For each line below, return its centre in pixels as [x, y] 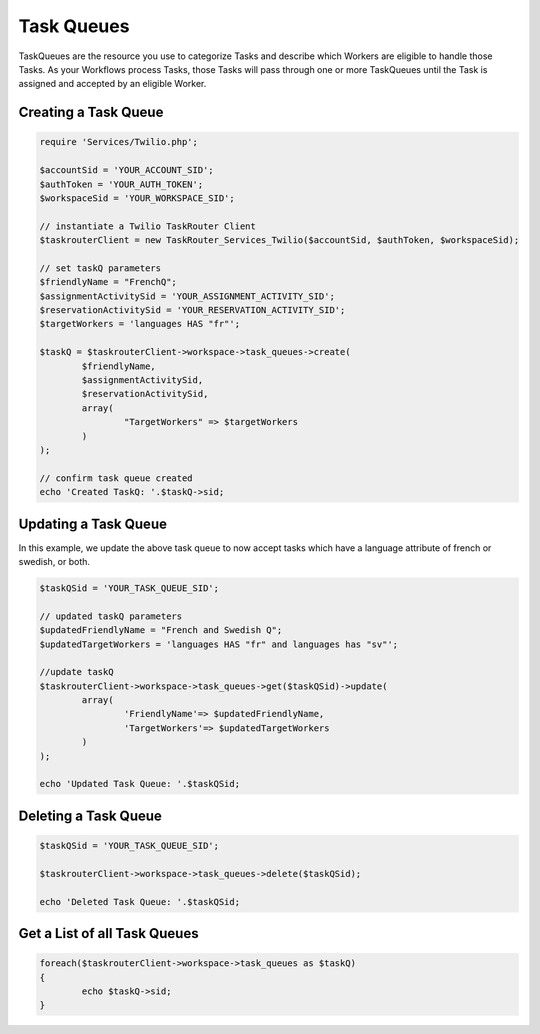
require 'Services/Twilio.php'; [119, 142]
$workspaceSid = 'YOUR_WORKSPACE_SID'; [137, 198]
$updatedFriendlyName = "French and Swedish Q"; [161, 630]
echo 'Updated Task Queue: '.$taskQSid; [139, 784]
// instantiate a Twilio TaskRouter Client [148, 226]
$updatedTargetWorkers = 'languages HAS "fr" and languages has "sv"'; [219, 644]
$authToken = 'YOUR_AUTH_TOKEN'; [121, 184]
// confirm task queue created [116, 478]
